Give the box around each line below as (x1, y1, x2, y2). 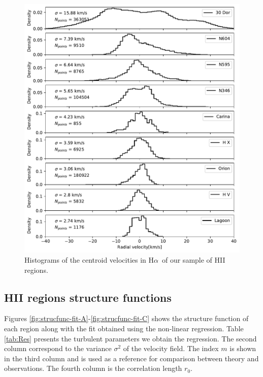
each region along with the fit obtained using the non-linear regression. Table (4, 323, 244, 334)
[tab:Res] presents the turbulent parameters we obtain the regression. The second (4, 333, 257, 343)
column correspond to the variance (4, 343, 112, 354)
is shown (229, 343, 256, 354)
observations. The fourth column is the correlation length (4, 363, 182, 373)
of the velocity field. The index (123, 343, 219, 354)
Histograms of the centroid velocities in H (24, 255, 154, 265)
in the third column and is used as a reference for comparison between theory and (4, 353, 259, 363)
